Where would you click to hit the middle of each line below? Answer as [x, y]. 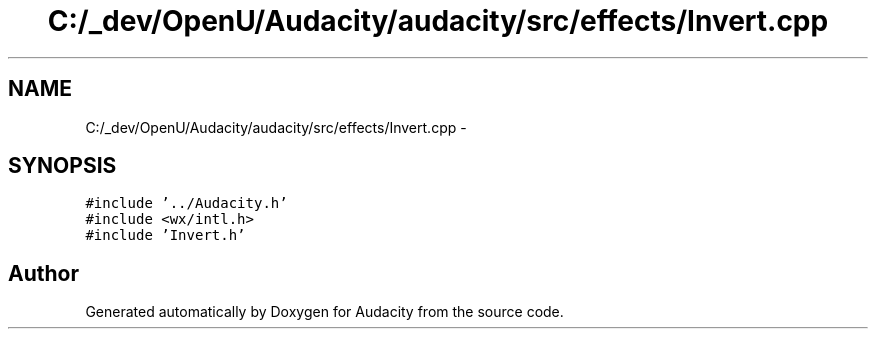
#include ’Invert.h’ [165, 235]
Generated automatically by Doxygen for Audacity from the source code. [324, 312]
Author [43, 273]
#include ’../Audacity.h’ [186, 203]
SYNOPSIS [62, 166]
